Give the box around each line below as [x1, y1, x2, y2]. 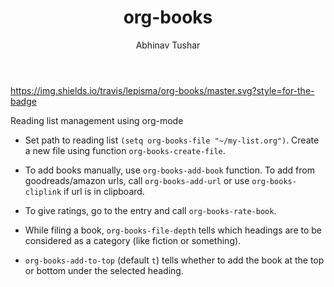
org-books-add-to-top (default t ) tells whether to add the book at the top [24, 254, 325, 266]
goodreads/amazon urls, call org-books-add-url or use [24, 174, 250, 186]
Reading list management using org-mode [10, 114, 184, 126]
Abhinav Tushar [135, 39, 201, 51]
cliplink [24, 187, 62, 197]
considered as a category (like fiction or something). [24, 234, 242, 246]
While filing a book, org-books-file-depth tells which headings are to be [24, 224, 322, 236]
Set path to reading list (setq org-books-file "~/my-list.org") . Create [24, 134, 320, 146]
